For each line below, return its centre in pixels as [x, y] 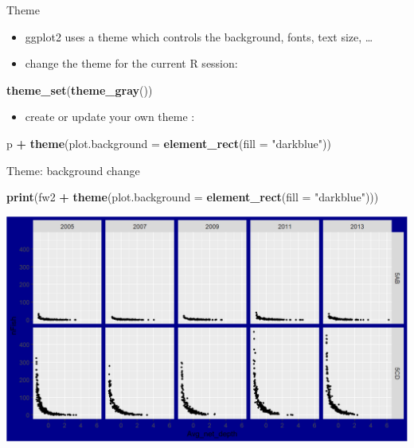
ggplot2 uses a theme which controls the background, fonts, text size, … [199, 36]
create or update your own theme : [110, 117]
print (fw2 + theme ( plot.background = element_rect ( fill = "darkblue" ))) [193, 197]
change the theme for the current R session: [131, 63]
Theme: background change [73, 170]
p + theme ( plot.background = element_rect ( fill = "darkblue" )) [169, 143]
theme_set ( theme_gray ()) [80, 90]
